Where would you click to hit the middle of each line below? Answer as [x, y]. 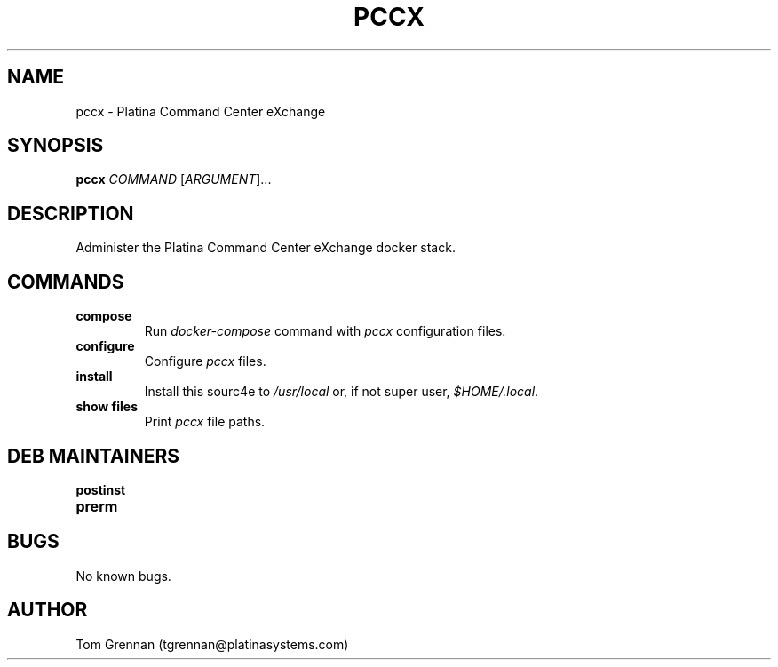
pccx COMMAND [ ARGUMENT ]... [174, 179]
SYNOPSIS [56, 146]
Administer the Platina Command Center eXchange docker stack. [266, 248]
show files [107, 407]
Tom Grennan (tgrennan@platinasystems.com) [212, 644]
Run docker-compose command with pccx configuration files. [325, 331]
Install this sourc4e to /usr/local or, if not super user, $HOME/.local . [341, 392]
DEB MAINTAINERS [93, 456]
